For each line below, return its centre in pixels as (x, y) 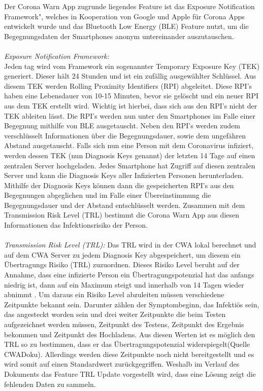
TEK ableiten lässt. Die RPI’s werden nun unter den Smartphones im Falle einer (130, 115)
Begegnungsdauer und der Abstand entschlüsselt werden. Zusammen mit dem (125, 205)
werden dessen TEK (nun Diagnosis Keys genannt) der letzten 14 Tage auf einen (130, 155)
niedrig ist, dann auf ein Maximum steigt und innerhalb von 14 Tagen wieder (124, 284)
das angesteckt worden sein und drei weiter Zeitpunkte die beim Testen (115, 314)
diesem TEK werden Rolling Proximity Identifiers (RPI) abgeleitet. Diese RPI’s (128, 85)
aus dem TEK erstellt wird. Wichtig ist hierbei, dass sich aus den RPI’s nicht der (131, 105)
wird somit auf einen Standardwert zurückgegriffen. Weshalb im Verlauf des (122, 364)
